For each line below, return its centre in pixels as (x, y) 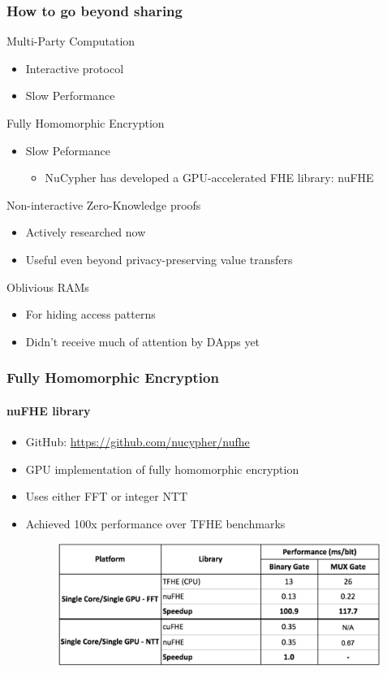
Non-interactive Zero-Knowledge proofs (104, 204)
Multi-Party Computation (71, 41)
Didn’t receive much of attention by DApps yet (143, 341)
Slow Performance (70, 96)
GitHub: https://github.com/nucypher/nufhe (138, 441)
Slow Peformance (68, 150)
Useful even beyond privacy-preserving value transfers (159, 259)
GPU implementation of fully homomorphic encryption (162, 469)
